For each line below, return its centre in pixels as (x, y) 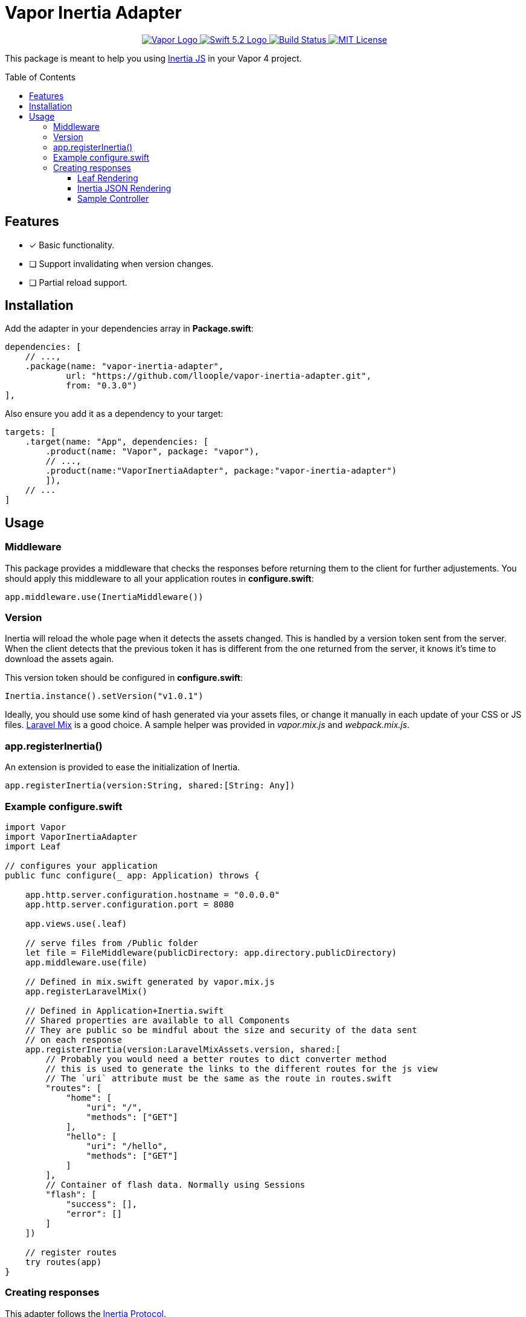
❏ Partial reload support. (78, 282)
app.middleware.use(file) (86, 962)
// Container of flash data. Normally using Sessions (175, 1184)
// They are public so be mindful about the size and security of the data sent (221, 1030)
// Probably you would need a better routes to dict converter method (216, 1059)
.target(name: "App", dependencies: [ (117, 442)
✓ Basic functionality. (72, 245)
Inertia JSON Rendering (124, 188)
